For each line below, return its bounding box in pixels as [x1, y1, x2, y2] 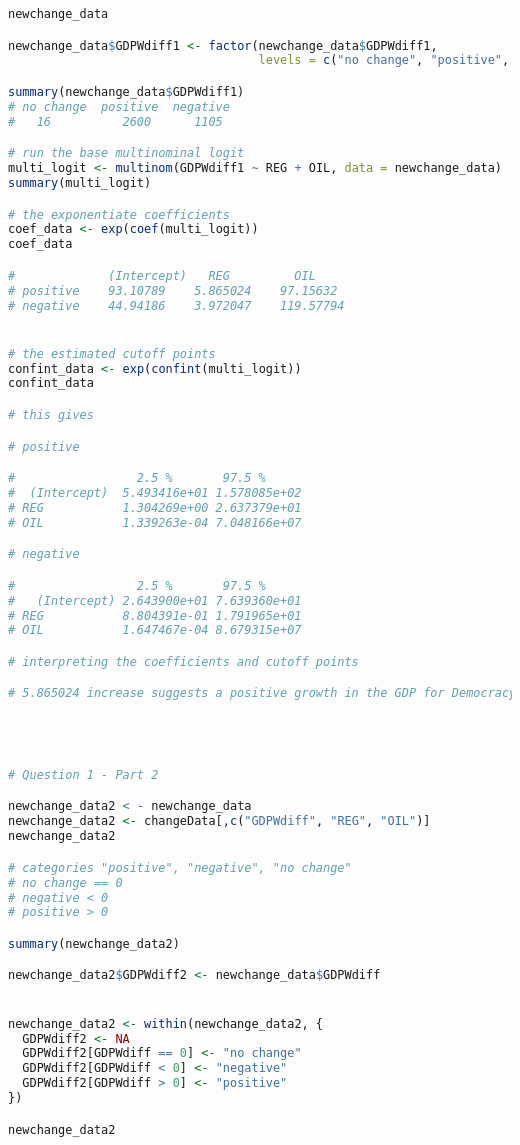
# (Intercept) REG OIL [8, 268, 316, 283]
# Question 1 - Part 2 [8, 767, 159, 782]
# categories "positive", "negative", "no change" [8, 860, 352, 875]
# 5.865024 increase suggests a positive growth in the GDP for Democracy [8, 686, 517, 701]
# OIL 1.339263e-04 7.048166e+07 [8, 515, 302, 530]
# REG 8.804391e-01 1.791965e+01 [8, 608, 302, 623]
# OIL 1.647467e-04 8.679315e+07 [8, 623, 302, 638]
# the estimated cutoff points [8, 346, 216, 361]
